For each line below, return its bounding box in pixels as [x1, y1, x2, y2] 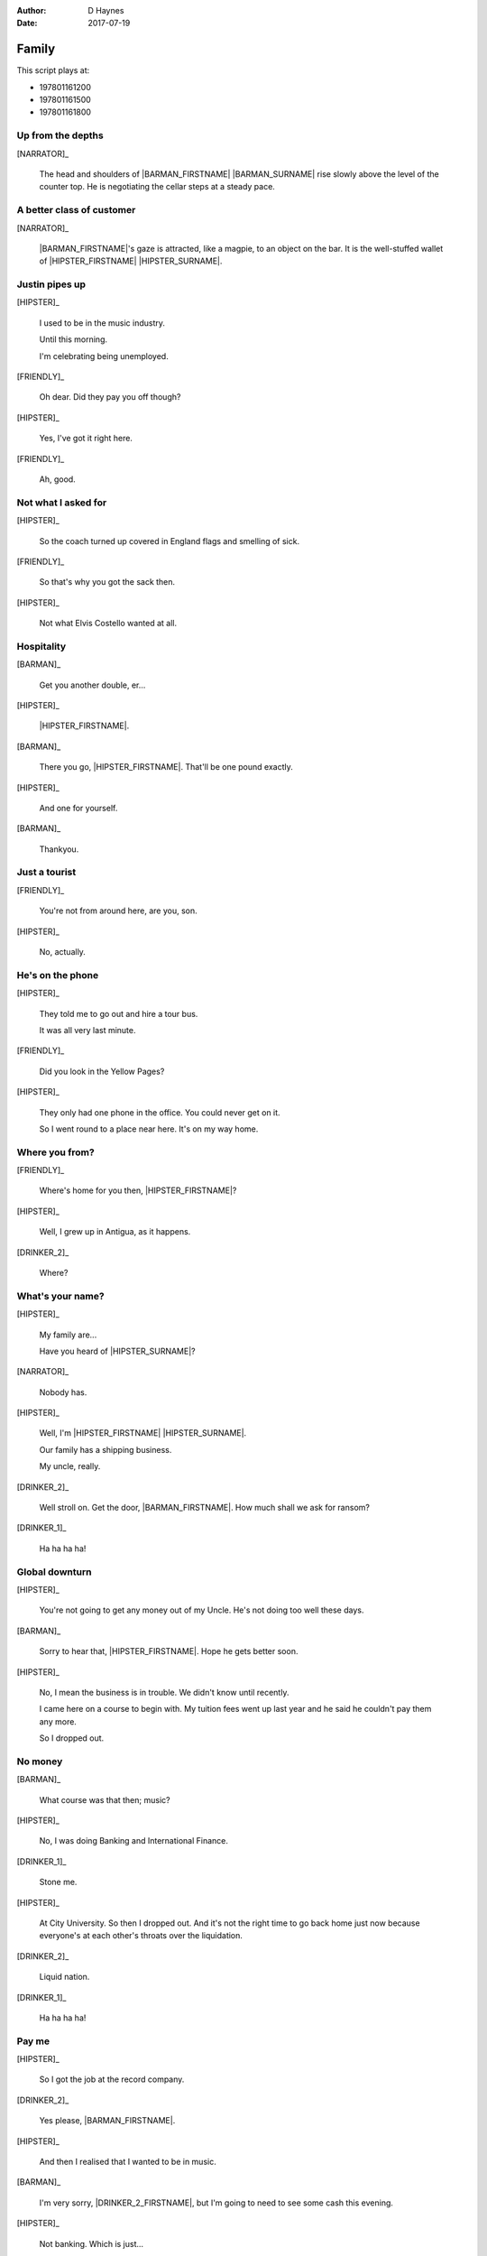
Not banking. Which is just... [39, 2238, 144, 2249]
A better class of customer [16, 204, 136, 217]
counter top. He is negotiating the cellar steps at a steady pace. [39, 181, 275, 192]
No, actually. [39, 947, 86, 957]
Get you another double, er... [39, 680, 146, 690]
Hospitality [16, 640, 67, 652]
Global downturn [16, 1566, 92, 1578]
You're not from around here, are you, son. [39, 905, 198, 916]
